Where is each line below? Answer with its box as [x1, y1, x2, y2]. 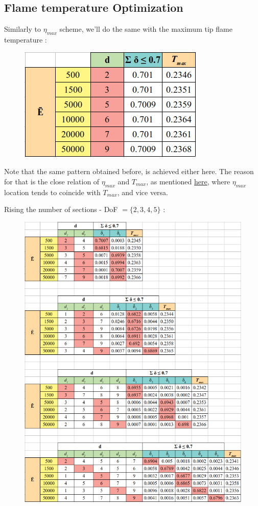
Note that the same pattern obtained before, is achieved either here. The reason [4, 166, 254, 177]
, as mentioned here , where [146, 176, 230, 186]
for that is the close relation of [4, 176, 100, 186]
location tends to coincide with [4, 186, 101, 197]
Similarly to [4, 24, 41, 34]
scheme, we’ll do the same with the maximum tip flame [59, 24, 232, 34]
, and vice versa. [117, 186, 169, 197]
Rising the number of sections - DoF [4, 204, 118, 215]
